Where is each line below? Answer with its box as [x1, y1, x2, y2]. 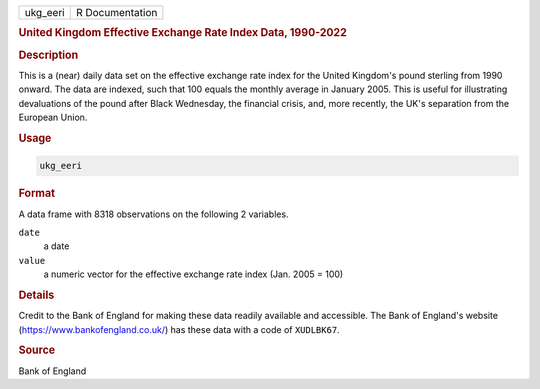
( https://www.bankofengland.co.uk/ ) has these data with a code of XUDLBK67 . [18, 323, 340, 335]
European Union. [18, 111, 88, 124]
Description [18, 48, 79, 62]
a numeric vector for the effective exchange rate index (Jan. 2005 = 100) [43, 268, 344, 280]
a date [43, 240, 70, 252]
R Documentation [75, 6, 158, 19]
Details [18, 288, 55, 302]
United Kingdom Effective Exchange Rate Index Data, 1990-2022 [18, 26, 347, 40]
